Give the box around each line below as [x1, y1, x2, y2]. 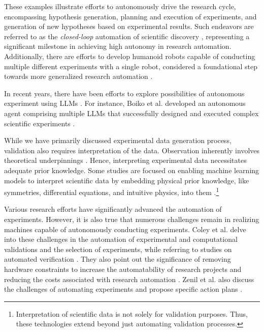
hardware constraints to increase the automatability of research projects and [4, 263, 242, 274]
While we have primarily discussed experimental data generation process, [4, 135, 232, 146]
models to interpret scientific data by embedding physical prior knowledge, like [4, 175, 249, 185]
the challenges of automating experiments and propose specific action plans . [4, 284, 243, 294]
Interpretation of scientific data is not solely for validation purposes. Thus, [16, 308, 248, 319]
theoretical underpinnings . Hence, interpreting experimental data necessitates [4, 155, 247, 165]
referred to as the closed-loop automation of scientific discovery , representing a [4, 31, 250, 41]
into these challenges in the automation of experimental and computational [4, 234, 238, 244]
